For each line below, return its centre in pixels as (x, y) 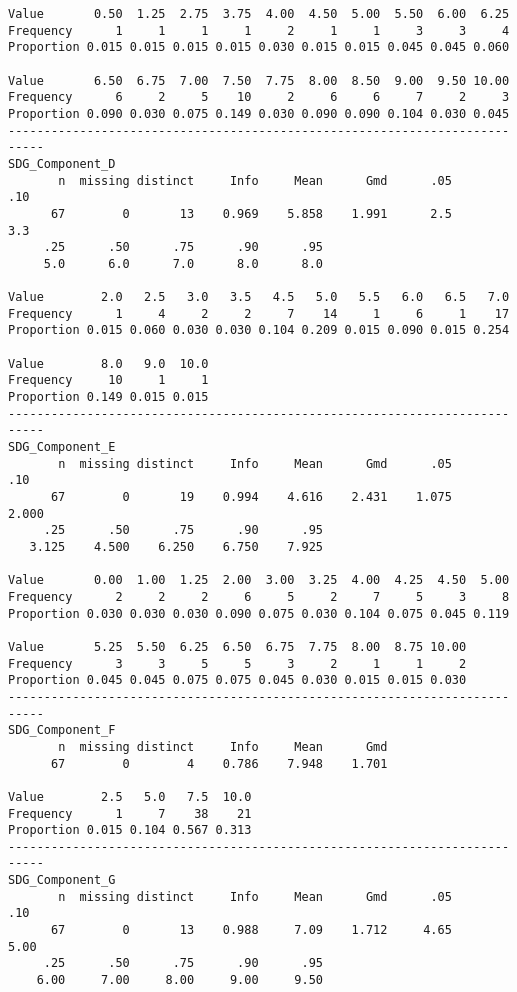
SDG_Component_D (62, 163)
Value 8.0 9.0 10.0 (108, 363)
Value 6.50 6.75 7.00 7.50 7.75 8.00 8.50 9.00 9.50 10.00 (259, 80)
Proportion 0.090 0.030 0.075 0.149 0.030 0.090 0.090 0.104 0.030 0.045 (259, 113)
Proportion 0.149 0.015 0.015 (108, 397)
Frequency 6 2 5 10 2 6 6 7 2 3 (259, 97)
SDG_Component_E (62, 447)
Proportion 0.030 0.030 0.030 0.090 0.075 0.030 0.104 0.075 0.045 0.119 (259, 613)
